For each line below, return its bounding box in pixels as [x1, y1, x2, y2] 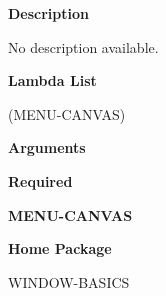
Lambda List [8, 70, 97, 91]
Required [8, 170, 73, 191]
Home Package [8, 238, 112, 259]
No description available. [8, 36, 159, 57]
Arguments [8, 137, 86, 158]
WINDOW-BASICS [8, 271, 130, 292]
